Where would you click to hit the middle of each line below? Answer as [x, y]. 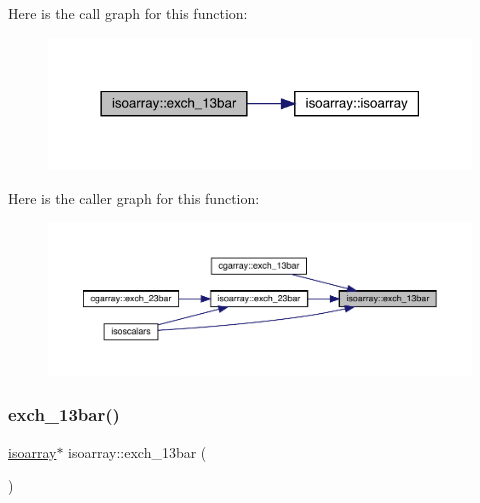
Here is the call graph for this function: [128, 13]
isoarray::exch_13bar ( [137, 451]
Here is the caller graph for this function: [134, 197]
